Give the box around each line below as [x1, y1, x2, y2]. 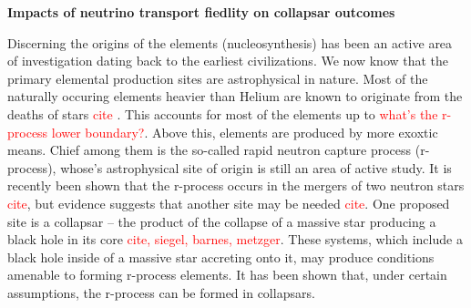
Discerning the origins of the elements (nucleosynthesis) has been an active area [7, 33, 453, 52]
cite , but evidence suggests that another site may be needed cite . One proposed [7, 193, 450, 212]
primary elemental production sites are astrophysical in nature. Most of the [7, 68, 428, 87]
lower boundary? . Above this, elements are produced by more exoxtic [51, 122, 438, 141]
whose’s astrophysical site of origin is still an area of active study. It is [60, 158, 452, 177]
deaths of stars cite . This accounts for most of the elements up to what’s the [7, 104, 438, 123]
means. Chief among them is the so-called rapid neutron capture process [7, 140, 412, 159]
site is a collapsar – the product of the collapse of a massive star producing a [7, 211, 436, 231]
